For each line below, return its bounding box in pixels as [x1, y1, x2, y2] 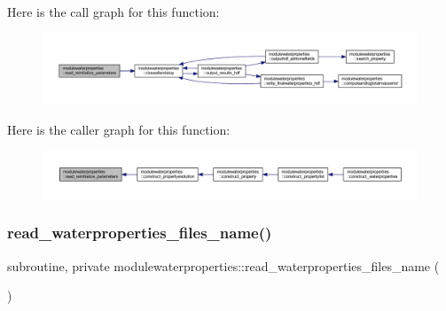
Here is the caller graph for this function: [7, 120, 231, 138]
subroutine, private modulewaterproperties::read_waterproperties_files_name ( [7, 256, 440, 275]
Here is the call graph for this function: [7, 3, 220, 20]
